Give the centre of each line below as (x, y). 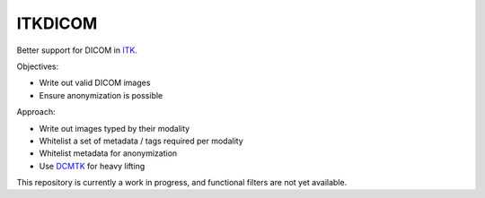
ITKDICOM (57, 23)
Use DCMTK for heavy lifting (92, 166)
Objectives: (37, 66)
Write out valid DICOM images (95, 83)
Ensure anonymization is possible (101, 95)
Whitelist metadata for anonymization (108, 153)
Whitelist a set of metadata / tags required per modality (141, 141)
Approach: (36, 112)
